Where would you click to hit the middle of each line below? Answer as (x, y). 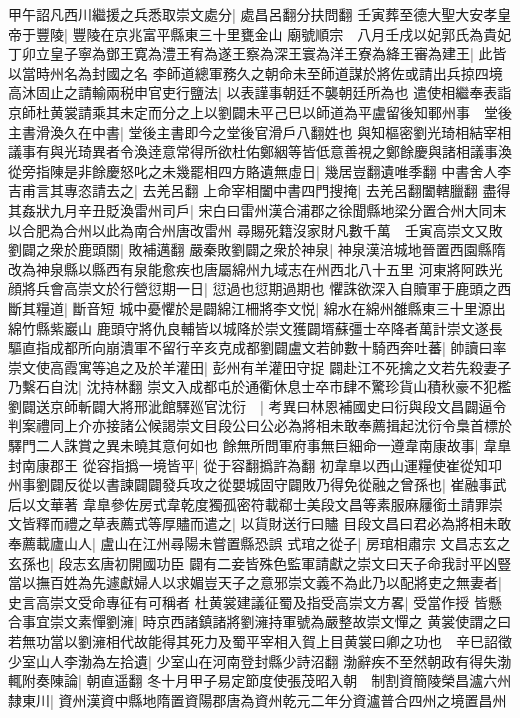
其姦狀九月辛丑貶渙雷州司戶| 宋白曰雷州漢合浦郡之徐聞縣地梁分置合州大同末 (257, 209)
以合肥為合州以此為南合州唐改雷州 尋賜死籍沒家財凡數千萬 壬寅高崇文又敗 (255, 229)
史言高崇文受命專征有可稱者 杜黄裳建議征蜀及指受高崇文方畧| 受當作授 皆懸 (255, 601)
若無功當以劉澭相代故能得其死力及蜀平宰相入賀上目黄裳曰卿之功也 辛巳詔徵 (260, 641)
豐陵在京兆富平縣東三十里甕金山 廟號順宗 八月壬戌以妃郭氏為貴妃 (292, 33)
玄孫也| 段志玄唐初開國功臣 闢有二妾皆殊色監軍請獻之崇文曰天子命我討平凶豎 (260, 562)
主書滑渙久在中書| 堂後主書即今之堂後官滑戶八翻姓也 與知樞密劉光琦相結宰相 (260, 131)
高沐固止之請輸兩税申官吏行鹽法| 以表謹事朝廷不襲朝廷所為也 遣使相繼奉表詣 (260, 92)
